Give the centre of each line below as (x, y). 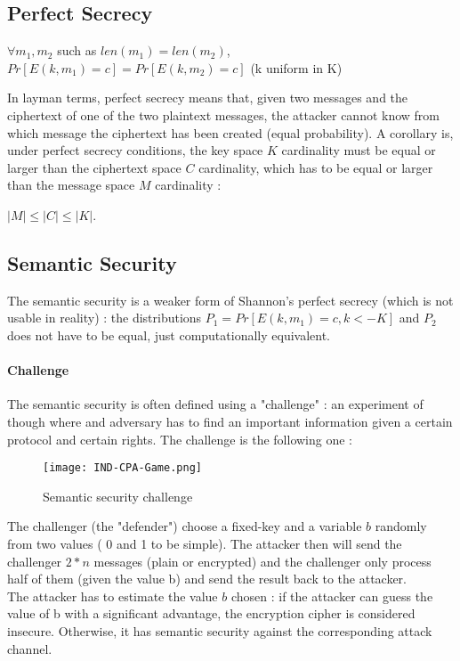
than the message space (71, 185)
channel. (30, 648)
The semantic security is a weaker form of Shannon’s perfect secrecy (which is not (230, 300)
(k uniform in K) (296, 67)
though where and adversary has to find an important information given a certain (230, 421)
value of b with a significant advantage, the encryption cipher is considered (211, 613)
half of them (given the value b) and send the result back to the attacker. (207, 579)
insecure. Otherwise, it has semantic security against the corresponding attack (220, 630)
